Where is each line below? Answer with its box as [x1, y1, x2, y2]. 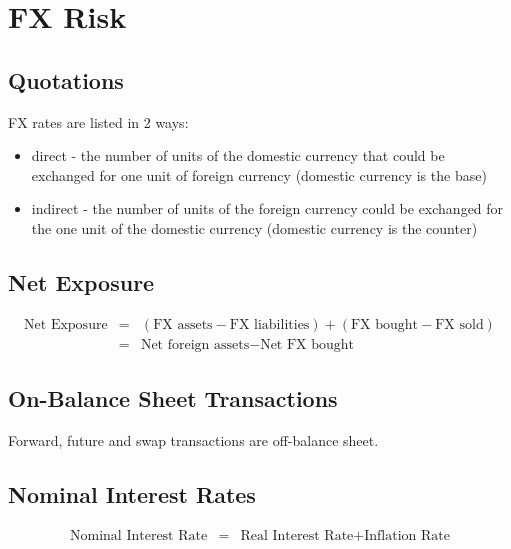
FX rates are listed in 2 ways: [8, 111, 189, 132]
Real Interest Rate [240, 528, 354, 543]
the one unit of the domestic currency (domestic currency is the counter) [31, 217, 478, 238]
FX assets [153, 317, 213, 332]
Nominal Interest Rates [8, 479, 256, 509]
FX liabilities [229, 317, 310, 332]
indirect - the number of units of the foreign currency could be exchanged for [31, 198, 504, 219]
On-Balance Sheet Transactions [8, 383, 338, 414]
